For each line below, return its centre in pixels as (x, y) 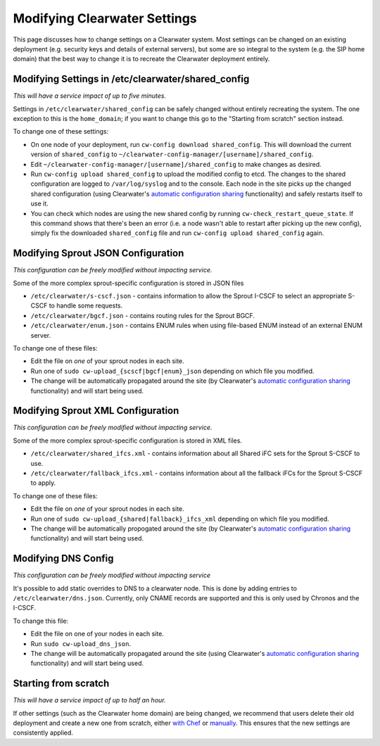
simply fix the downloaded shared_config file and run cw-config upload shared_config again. (177, 233)
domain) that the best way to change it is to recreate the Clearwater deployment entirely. (141, 59)
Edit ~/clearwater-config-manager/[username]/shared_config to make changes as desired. (176, 164)
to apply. (43, 483)
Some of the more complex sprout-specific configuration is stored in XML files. (128, 441)
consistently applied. (43, 733)
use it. (39, 203)
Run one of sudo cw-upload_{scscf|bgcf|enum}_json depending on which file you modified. (172, 371)
